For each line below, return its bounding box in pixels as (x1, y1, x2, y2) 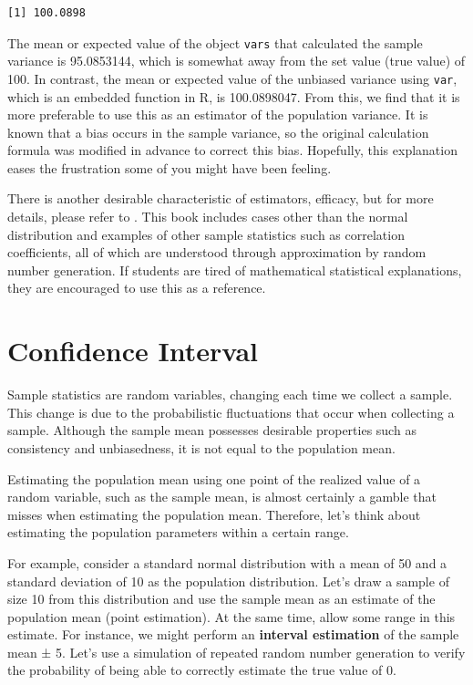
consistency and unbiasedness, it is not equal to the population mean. (7, 438, 396, 457)
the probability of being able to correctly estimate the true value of (7, 660, 383, 680)
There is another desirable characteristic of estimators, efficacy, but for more (7, 189, 434, 208)
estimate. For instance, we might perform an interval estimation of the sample (7, 625, 459, 644)
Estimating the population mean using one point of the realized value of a (7, 469, 421, 488)
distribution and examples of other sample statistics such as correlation (7, 224, 405, 244)
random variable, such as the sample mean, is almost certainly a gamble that (7, 487, 437, 506)
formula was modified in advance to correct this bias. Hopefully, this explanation (7, 140, 458, 160)
